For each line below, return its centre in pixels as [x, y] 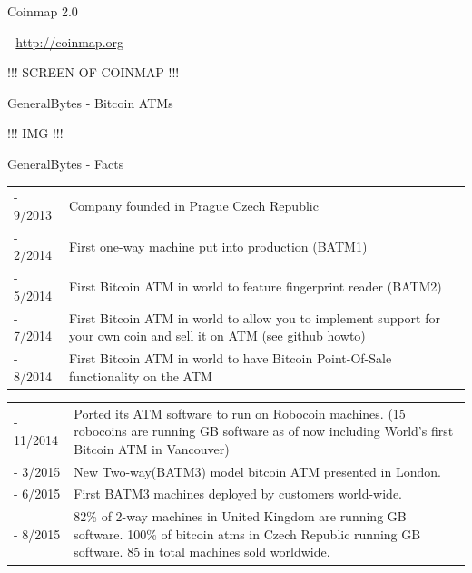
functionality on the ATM [140, 375]
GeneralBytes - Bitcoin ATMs [90, 102]
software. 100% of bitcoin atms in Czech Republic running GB [247, 533]
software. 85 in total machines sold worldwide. [202, 552]
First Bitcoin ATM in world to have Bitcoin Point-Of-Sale [230, 358]
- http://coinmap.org [66, 41]
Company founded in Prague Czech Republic [193, 206]
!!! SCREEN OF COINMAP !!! [93, 72]
